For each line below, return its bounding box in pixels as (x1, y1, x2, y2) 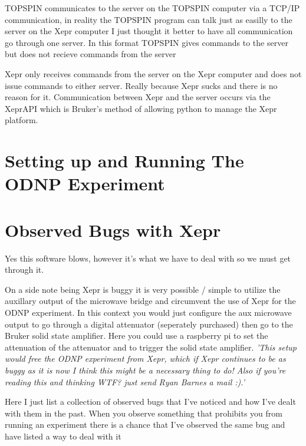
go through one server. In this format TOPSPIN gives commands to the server (5, 36, 288, 48)
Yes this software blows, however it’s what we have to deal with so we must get (5, 252, 291, 264)
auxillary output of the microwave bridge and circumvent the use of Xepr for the (5, 295, 296, 307)
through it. (5, 263, 44, 276)
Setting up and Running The (5, 148, 244, 173)
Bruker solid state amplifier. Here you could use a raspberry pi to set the (5, 329, 268, 342)
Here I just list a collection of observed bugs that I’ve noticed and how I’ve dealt (5, 395, 296, 408)
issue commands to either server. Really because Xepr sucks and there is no (5, 79, 278, 91)
